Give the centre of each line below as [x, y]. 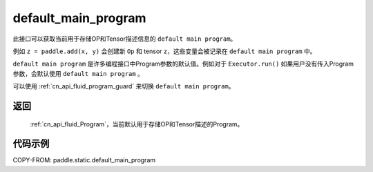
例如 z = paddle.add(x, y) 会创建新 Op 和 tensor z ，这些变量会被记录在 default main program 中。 [164, 51]
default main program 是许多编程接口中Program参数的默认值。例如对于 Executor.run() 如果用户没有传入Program [183, 64]
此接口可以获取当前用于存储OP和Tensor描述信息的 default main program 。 [125, 39]
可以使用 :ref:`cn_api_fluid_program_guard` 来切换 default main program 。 [124, 86]
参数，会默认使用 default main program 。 [78, 73]
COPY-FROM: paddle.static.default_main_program [84, 160]
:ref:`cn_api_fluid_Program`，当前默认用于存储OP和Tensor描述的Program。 [137, 124]
